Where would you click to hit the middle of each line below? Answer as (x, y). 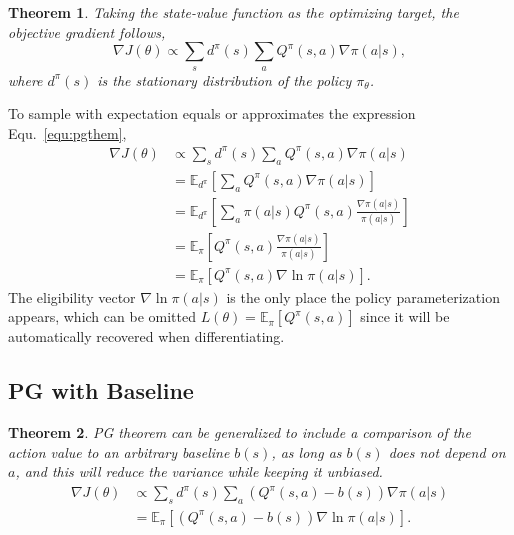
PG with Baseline (101, 390)
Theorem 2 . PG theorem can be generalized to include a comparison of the (239, 432)
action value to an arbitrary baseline (119, 451)
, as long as (306, 451)
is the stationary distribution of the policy (224, 79)
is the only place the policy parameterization (363, 296)
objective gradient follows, (87, 31)
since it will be (405, 316)
